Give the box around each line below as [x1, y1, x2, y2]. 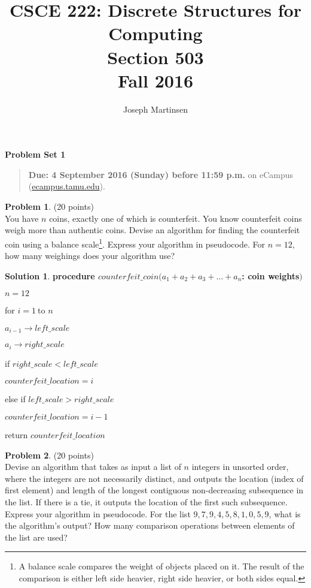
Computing [108, 21, 203, 46]
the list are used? [5, 530, 68, 543]
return [5, 428, 28, 441]
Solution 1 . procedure [5, 269, 95, 282]
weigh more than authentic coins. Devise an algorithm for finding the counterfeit [5, 224, 300, 236]
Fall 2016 [117, 68, 194, 92]
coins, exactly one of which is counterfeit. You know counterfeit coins [49, 212, 302, 224]
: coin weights [242, 269, 300, 282]
